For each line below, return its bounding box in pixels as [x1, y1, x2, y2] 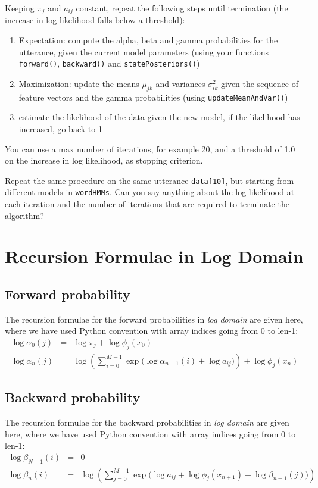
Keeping [5, 2, 35, 14]
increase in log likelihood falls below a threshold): [5, 14, 185, 26]
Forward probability [5, 284, 130, 303]
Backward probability [5, 388, 141, 406]
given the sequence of [221, 77, 298, 89]
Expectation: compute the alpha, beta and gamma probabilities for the [18, 34, 278, 46]
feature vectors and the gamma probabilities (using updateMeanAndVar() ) [18, 90, 288, 103]
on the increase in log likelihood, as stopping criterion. [5, 154, 203, 167]
